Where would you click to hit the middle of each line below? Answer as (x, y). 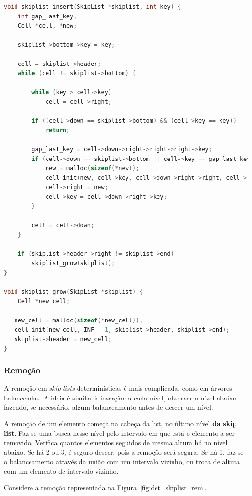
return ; (58, 130)
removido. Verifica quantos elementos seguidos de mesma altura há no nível (116, 442)
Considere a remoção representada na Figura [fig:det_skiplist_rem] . (105, 487)
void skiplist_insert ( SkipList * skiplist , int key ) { (93, 7)
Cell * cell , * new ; (47, 26)
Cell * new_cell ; (44, 301)
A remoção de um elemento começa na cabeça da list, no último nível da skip (120, 423)
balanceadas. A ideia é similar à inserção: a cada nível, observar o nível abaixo (120, 397)
